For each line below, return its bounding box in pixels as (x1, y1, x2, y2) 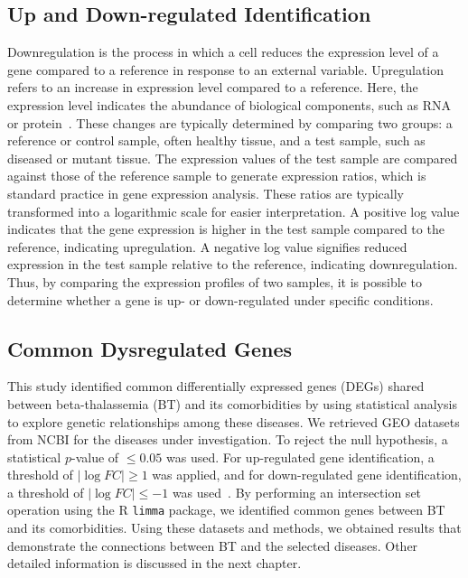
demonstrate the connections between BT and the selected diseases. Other (7, 536, 418, 555)
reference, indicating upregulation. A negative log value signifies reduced (7, 237, 407, 256)
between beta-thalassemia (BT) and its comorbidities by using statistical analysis (7, 394, 457, 413)
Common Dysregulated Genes (7, 334, 293, 362)
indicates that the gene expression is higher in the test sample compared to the (7, 219, 445, 238)
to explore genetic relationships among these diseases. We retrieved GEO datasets (7, 412, 460, 431)
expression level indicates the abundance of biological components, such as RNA (7, 95, 452, 114)
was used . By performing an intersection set (172, 482, 422, 501)
